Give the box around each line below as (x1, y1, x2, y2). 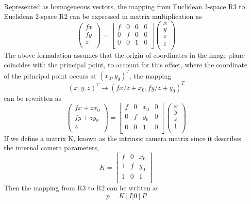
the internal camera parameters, (4, 142, 99, 153)
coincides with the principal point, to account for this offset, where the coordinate (4, 60, 248, 69)
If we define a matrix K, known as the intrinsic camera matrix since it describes (4, 133, 241, 143)
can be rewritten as (4, 93, 61, 103)
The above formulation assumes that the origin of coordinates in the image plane (4, 50, 245, 60)
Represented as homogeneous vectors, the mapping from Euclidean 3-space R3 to (4, 1, 245, 11)
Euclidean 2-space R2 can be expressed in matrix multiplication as (4, 11, 202, 21)
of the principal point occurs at (4, 70, 97, 80)
